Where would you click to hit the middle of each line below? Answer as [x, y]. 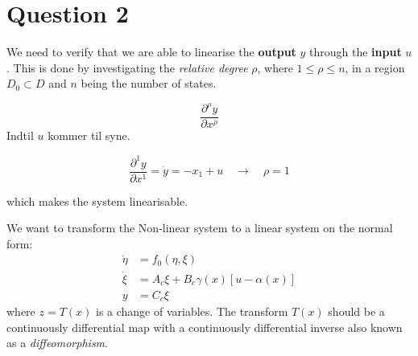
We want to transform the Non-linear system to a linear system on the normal [200, 228]
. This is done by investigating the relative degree [127, 67]
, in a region [375, 67]
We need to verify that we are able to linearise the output [151, 52]
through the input [356, 52]
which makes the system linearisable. [97, 201]
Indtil [20, 135]
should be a [356, 311]
